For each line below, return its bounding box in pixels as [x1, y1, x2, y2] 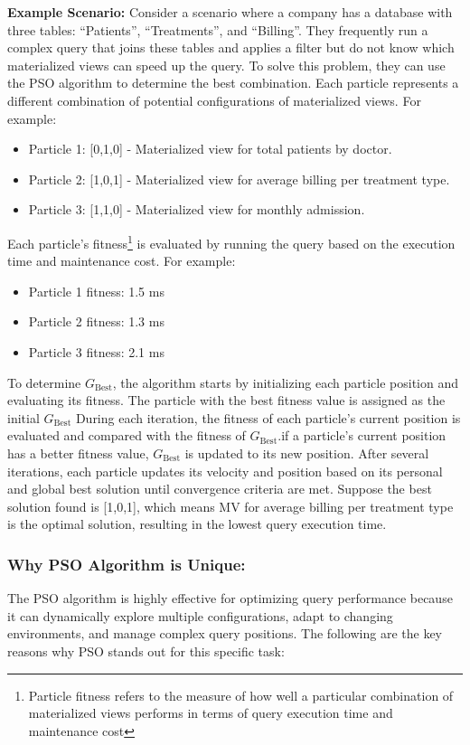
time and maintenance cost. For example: [7, 251, 236, 270]
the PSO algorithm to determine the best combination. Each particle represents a [7, 73, 459, 92]
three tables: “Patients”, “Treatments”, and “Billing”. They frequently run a [7, 20, 428, 39]
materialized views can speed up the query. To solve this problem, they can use [7, 55, 446, 74]
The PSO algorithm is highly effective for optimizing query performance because [7, 589, 453, 608]
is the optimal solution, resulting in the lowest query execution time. [7, 514, 387, 533]
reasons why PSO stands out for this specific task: [7, 641, 285, 660]
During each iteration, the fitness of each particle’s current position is [75, 408, 461, 427]
